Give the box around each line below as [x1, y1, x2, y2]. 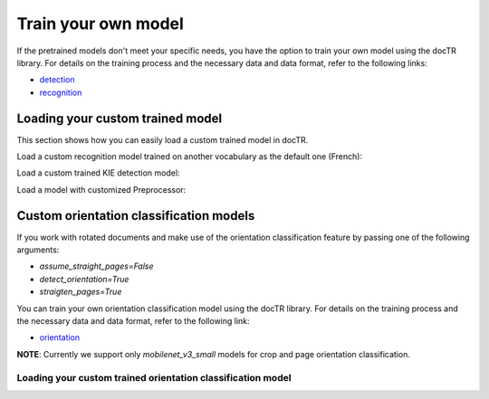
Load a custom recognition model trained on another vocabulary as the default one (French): [16, 151, 362, 162]
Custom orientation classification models [16, 208, 255, 223]
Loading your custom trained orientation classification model [16, 371, 292, 384]
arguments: [16, 244, 60, 255]
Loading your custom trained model [16, 110, 222, 126]
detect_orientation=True [39, 273, 129, 284]
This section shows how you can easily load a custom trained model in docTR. [16, 134, 309, 145]
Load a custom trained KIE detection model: [16, 167, 180, 178]
